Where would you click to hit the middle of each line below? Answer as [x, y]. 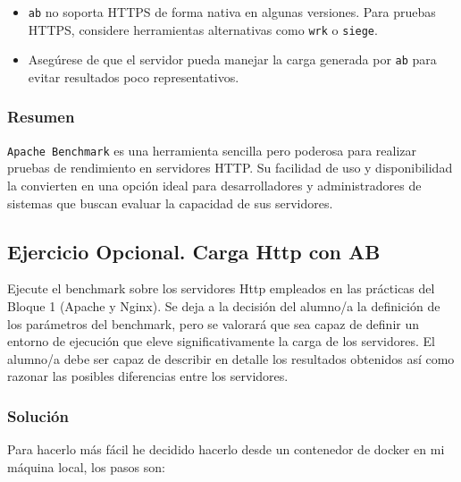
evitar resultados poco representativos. [134, 76]
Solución [38, 415]
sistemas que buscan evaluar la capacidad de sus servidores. [170, 203]
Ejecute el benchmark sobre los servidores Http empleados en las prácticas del [221, 288]
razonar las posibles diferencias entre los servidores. [148, 376]
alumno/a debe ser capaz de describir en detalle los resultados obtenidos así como [231, 358]
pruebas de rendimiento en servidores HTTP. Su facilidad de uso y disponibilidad [230, 168]
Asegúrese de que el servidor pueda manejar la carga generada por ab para [232, 59]
